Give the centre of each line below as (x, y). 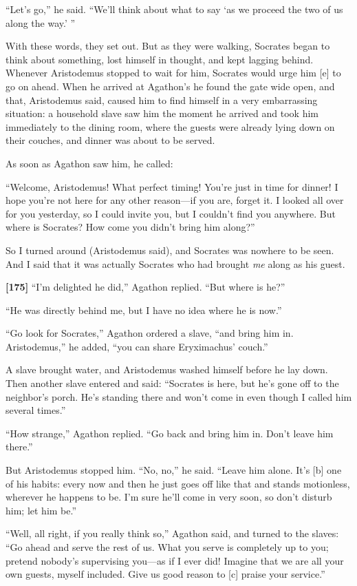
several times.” (36, 410)
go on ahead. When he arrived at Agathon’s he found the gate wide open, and (170, 86)
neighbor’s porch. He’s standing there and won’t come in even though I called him (179, 396)
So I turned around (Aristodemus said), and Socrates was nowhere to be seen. (170, 250)
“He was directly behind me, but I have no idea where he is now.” (144, 310)
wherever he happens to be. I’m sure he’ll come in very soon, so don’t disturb (169, 497)
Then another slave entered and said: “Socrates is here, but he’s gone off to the (172, 383)
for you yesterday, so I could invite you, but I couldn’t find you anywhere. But (171, 213)
